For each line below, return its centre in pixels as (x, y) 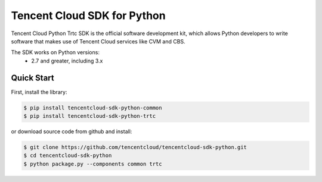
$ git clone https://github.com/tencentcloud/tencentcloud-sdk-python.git (135, 147)
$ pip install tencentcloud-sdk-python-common (93, 108)
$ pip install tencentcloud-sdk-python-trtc (90, 116)
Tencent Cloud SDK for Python (89, 15)
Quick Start (32, 78)
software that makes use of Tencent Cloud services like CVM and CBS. (98, 41)
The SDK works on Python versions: (55, 52)
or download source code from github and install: (72, 131)
